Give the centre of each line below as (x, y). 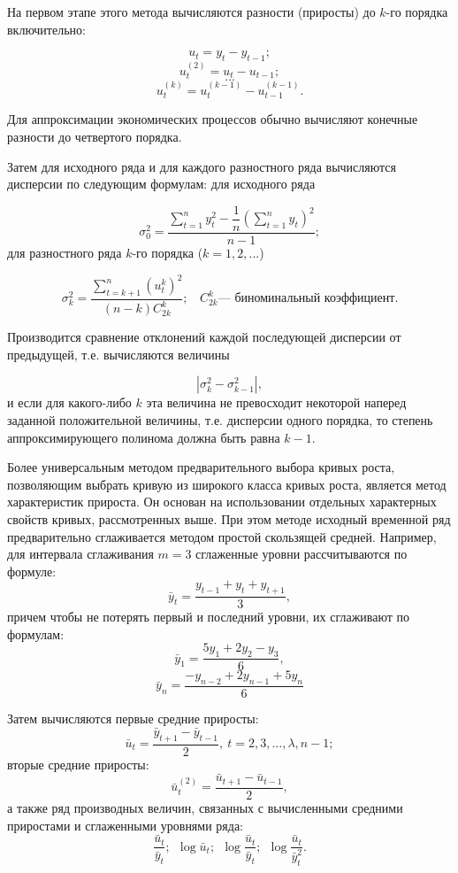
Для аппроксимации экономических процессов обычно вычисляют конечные (213, 119)
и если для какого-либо (69, 402)
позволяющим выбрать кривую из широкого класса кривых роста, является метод (227, 484)
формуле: (32, 571)
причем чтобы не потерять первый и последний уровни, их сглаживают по (209, 617)
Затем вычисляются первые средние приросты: (133, 718)
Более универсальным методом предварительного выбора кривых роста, (201, 467)
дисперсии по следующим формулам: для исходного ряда (161, 184)
